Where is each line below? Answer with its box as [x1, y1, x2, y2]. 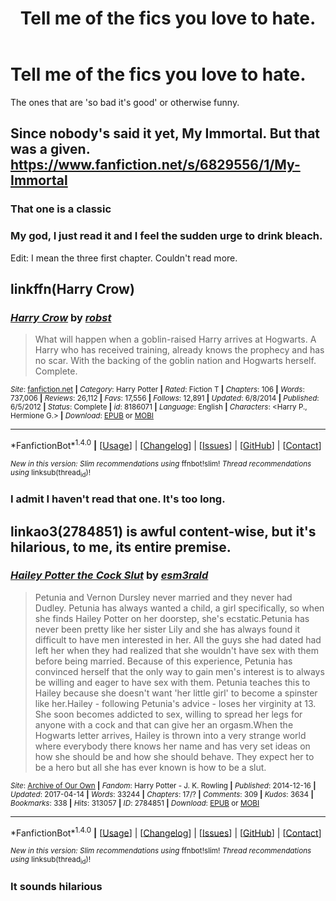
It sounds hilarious [10, 879, 103, 893]
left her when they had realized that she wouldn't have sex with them [34, 644, 319, 656]
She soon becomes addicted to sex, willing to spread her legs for [34, 708, 303, 720]
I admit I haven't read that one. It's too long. [10, 492, 226, 506]
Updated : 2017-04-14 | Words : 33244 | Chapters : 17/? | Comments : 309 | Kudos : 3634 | [10, 789, 314, 799]
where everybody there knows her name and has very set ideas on [34, 740, 311, 752]
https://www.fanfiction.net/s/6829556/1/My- [10, 157, 301, 174]
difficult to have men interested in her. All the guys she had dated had [34, 633, 322, 646]
